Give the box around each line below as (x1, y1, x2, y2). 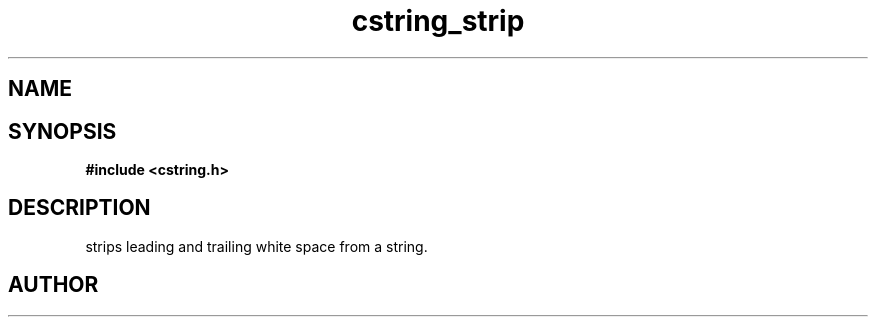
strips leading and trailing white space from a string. (85, 237, 428, 255)
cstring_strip (351, 4, 525, 38)
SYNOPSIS (8, 118, 117, 144)
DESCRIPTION (8, 195, 151, 221)
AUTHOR (8, 272, 99, 298)
